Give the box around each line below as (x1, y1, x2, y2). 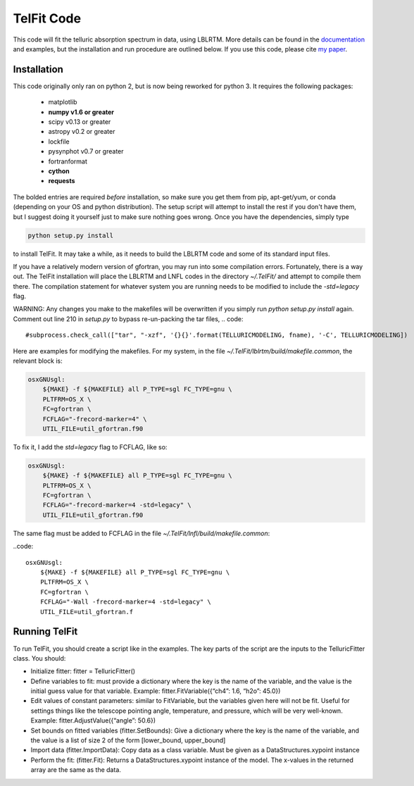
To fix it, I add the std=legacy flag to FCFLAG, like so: (13, 442, 168, 451)
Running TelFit (13, 625, 78, 637)
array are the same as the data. (30, 766, 121, 774)
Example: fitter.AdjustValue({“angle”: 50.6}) (30, 716, 156, 725)
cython (48, 166, 70, 175)
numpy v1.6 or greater (48, 108, 115, 116)
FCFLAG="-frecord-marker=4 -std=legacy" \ (42, 501, 192, 509)
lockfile (48, 137, 70, 146)
